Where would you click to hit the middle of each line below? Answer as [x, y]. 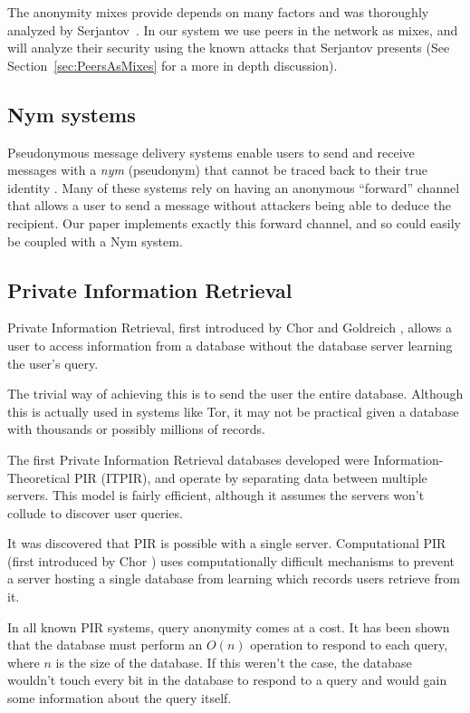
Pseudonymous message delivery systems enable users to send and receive [211, 152]
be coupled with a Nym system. [95, 241]
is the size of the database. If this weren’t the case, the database [234, 662]
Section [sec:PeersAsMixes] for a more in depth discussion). [173, 65]
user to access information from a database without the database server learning [230, 345]
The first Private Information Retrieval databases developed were [188, 459]
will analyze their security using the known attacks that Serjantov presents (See [229, 48]
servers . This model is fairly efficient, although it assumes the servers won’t [216, 495]
